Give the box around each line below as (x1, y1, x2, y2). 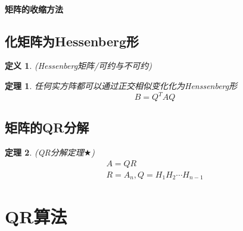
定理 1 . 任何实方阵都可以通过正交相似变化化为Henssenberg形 (5, 79, 238, 91)
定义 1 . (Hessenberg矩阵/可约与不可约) (5, 59, 152, 72)
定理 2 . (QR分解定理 (5, 146, 84, 159)
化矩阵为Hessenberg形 (5, 31, 139, 50)
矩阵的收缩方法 (5, 2, 63, 15)
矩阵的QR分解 (5, 118, 89, 137)
